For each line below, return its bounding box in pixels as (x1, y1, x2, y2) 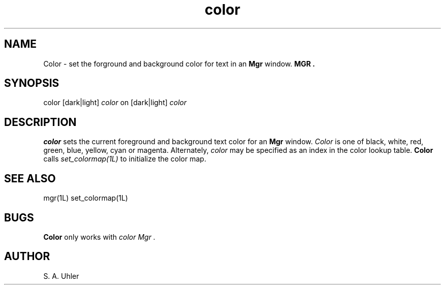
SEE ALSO (4, 172, 56, 185)
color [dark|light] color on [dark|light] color (43, 98, 187, 107)
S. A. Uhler (43, 271, 79, 280)
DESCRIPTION (4, 115, 77, 129)
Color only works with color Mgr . (43, 232, 155, 241)
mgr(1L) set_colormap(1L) (43, 194, 128, 203)
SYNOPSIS (4, 77, 59, 90)
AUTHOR (4, 250, 50, 263)
